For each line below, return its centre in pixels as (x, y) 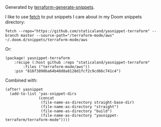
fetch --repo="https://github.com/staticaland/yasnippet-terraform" (78, 31)
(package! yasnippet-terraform (38, 58)
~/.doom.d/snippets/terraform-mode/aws (46, 40)
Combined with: (21, 80)
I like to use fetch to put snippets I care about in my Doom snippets (74, 17)
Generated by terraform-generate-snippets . (50, 7)
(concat (46, 98)
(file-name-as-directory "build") (76, 111)
